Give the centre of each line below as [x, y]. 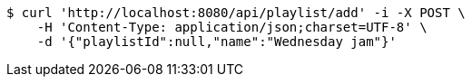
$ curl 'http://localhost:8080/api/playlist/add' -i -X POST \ [236, 13]
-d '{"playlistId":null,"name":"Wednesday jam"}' [216, 42]
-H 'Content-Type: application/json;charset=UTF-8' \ [232, 27]
